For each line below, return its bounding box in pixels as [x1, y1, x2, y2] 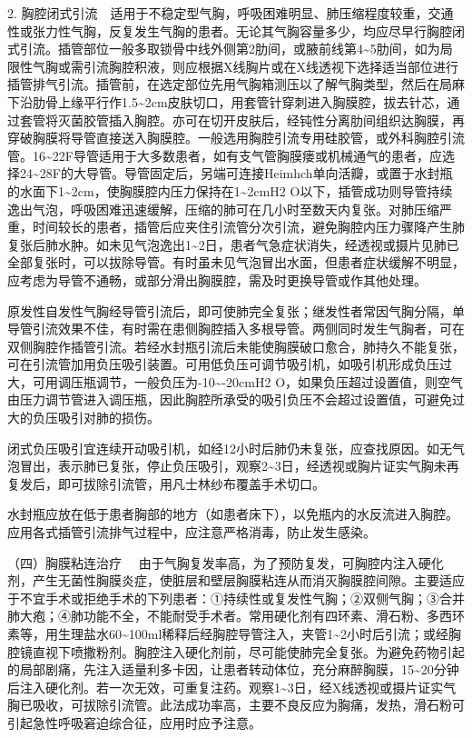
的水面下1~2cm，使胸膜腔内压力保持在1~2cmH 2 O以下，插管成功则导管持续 [7, 181, 453, 200]
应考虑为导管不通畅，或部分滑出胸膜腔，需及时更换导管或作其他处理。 [7, 270, 427, 289]
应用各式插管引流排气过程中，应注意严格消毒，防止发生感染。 [7, 523, 376, 542]
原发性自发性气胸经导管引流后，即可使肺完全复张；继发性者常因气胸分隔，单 [7, 301, 465, 320]
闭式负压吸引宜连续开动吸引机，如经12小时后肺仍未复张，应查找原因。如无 [7, 438, 452, 457]
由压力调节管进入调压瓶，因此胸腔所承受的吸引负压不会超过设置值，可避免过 [7, 390, 465, 409]
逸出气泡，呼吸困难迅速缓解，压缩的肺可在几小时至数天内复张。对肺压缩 [7, 199, 439, 218]
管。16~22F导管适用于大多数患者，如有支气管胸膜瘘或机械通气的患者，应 [7, 145, 442, 165]
